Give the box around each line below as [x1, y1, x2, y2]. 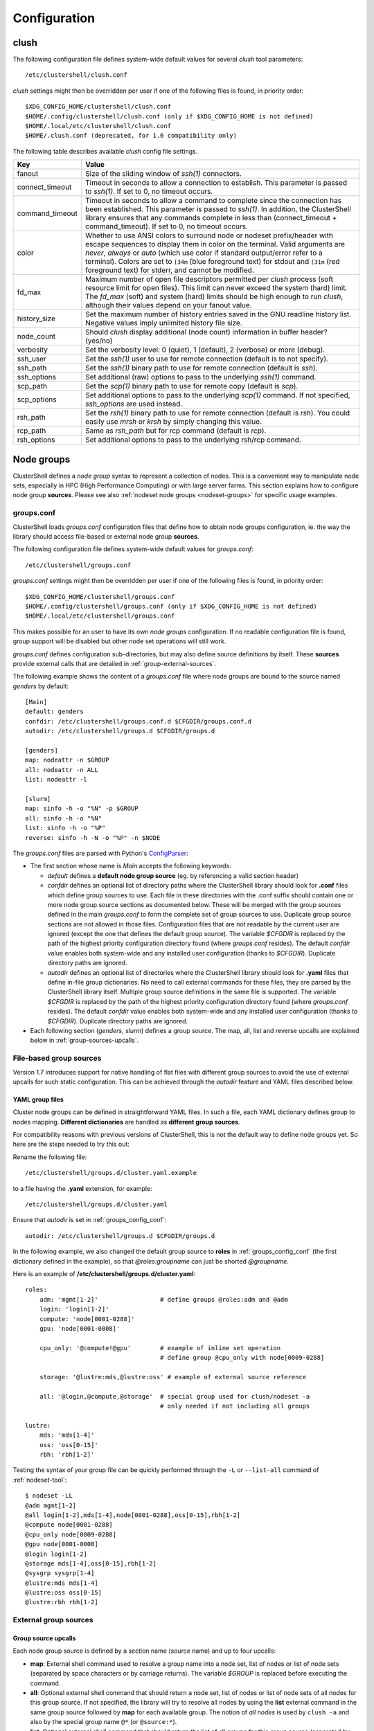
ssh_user [17, 354, 46, 364]
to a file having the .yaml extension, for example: [12, 1184, 152, 1192]
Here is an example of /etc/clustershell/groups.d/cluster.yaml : [12, 1269, 196, 1277]
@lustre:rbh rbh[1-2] [25, 1598, 98, 1606]
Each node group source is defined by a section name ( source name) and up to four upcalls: [12, 1647, 276, 1655]
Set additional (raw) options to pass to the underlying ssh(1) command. [85, 373, 317, 382]
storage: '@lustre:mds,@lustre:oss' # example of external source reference [39, 1373, 307, 1381]
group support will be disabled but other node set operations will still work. [12, 637, 226, 645]
